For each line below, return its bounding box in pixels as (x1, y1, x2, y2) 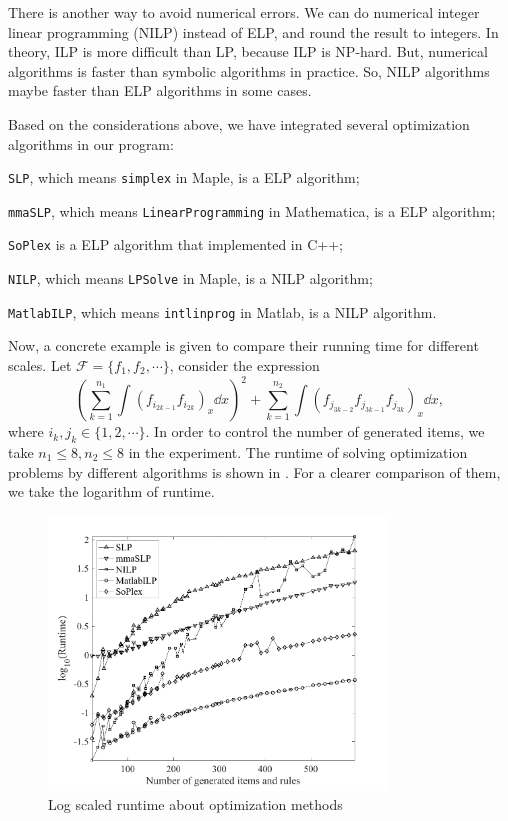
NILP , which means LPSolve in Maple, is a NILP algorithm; (8, 268, 373, 289)
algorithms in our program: (8, 133, 174, 154)
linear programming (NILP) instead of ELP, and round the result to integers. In (8, 21, 499, 42)
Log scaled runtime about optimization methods (48, 794, 343, 815)
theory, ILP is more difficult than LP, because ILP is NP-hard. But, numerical (8, 41, 488, 62)
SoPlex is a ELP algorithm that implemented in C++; (8, 234, 343, 255)
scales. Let (8, 355, 72, 376)
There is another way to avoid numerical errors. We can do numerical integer (8, 2, 480, 22)
